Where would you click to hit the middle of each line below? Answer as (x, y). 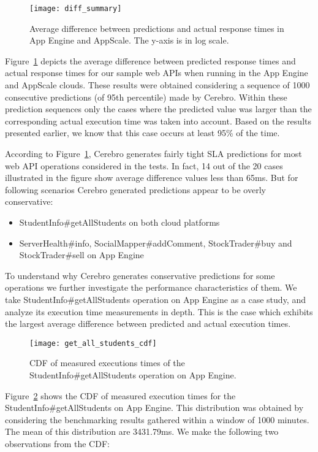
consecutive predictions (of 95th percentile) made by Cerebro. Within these (146, 97)
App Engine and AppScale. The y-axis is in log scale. (129, 40)
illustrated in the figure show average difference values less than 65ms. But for (152, 178)
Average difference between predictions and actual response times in (157, 28)
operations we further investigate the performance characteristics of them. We (151, 287)
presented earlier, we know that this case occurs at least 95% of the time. (142, 133)
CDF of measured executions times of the (107, 363)
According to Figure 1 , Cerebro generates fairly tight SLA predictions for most (153, 153)
